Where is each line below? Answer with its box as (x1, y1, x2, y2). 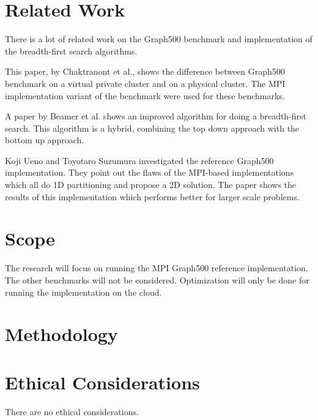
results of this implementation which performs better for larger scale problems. (5, 190, 300, 203)
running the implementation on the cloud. (5, 285, 162, 298)
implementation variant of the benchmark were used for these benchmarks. (5, 89, 285, 102)
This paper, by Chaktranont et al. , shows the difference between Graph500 (5, 65, 285, 78)
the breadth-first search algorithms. (5, 44, 138, 57)
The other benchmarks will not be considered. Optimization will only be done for (5, 273, 309, 286)
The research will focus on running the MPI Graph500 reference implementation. (5, 261, 308, 274)
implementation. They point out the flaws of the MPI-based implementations (5, 166, 294, 179)
